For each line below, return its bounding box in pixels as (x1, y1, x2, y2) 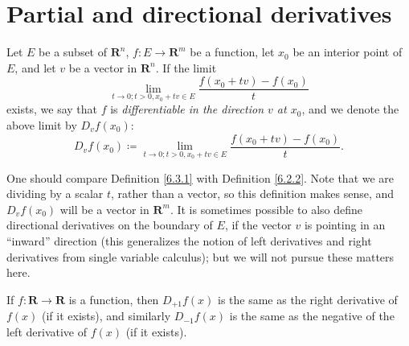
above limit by (6, 117, 77, 133)
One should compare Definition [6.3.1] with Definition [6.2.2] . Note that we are (6, 169, 395, 186)
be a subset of (39, 43, 108, 60)
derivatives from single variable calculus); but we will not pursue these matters (6, 248, 395, 265)
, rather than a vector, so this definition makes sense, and (111, 185, 395, 202)
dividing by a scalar (6, 185, 104, 202)
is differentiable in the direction (110, 101, 264, 117)
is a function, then (68, 290, 159, 307)
